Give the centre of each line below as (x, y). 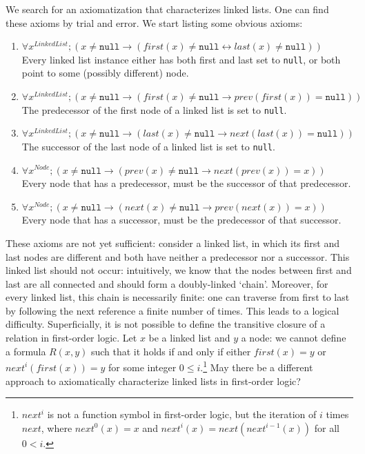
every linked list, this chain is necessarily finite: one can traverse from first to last (178, 297)
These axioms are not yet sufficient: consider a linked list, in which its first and (173, 243)
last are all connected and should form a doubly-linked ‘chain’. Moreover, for (167, 283)
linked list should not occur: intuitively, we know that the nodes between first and (179, 270)
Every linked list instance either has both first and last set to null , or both (181, 59)
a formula (26, 351)
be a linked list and (189, 338)
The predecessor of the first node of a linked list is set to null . (154, 109)
